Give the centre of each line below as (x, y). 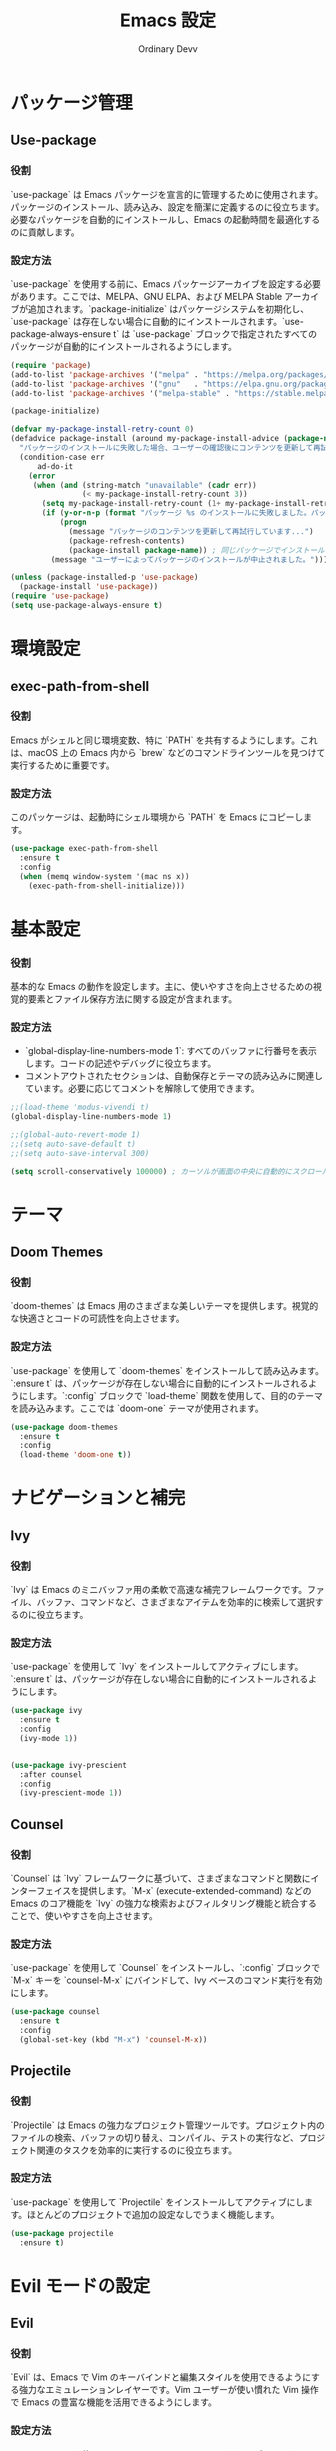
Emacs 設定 (168, 20)
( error (42, 476)
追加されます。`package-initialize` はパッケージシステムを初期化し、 (168, 308)
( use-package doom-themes (64, 1427)
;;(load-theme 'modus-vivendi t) (80, 1107)
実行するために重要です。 (62, 765)
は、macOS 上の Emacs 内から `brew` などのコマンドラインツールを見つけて (168, 752)
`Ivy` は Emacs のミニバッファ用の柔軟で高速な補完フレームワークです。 (159, 1590)
